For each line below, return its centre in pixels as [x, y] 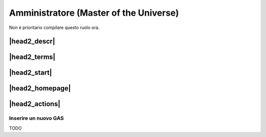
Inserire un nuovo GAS [36, 118]
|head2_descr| [32, 41]
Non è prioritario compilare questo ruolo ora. [54, 27]
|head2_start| [31, 73]
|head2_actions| [35, 104]
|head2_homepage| [40, 88]
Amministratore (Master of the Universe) [94, 13]
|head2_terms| [32, 57]
